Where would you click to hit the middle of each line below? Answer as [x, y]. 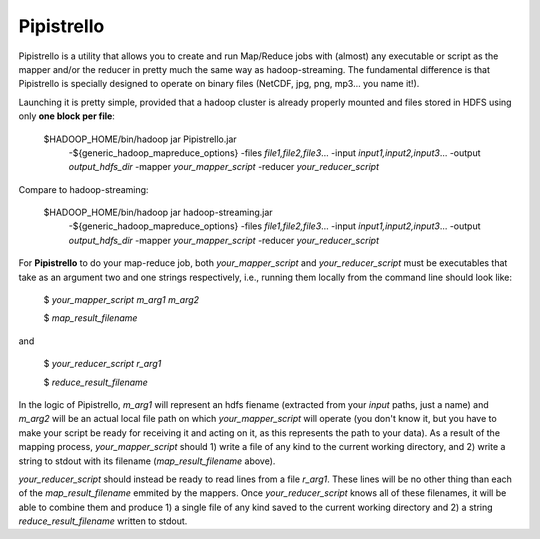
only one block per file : [66, 116]
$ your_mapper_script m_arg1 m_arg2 [121, 300]
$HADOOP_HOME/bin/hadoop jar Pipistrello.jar [140, 139]
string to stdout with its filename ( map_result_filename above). [147, 461]
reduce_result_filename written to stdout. [103, 521]
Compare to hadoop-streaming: [83, 189]
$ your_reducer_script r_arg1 [102, 364]
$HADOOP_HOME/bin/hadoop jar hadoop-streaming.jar [158, 212]
